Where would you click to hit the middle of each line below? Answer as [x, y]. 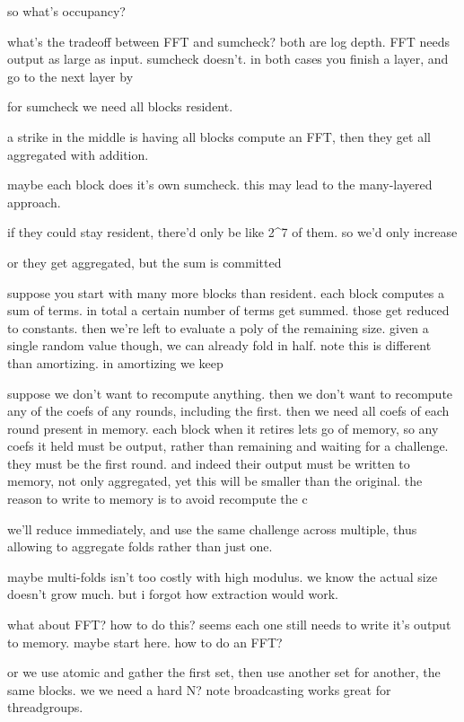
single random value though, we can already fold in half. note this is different [219, 345]
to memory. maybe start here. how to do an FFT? [145, 642]
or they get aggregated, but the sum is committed [144, 262]
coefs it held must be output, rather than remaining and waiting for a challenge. [228, 446]
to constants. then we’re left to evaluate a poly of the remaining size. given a [218, 327]
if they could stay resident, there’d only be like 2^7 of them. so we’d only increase [232, 232]
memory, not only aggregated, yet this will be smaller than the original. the [215, 481]
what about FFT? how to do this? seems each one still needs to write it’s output [229, 625]
